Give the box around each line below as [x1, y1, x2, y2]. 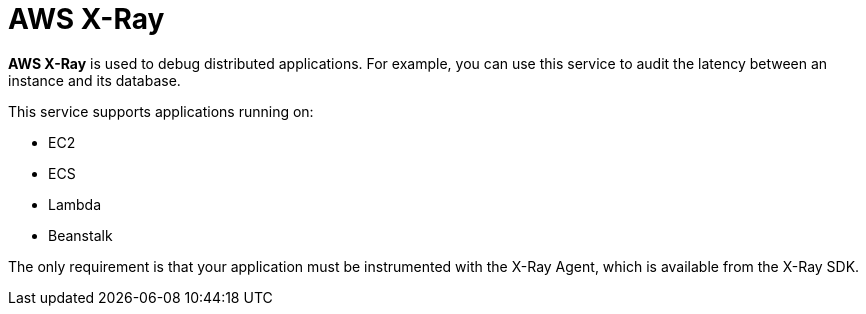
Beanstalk [48, 226, 113, 244]
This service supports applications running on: [8, 102, 314, 120]
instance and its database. [8, 71, 181, 89]
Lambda [48, 195, 102, 213]
